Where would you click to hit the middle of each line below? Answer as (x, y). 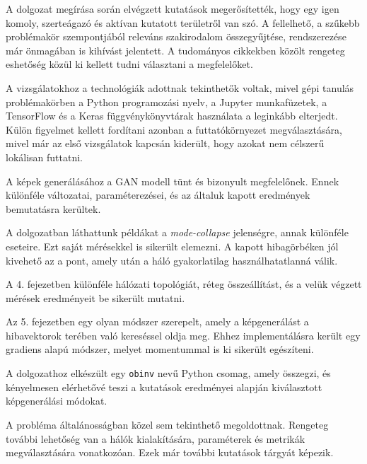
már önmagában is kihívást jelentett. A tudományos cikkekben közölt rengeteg (175, 50)
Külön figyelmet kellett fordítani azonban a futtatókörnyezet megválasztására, (174, 129)
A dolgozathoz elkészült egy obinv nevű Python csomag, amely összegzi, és (168, 373)
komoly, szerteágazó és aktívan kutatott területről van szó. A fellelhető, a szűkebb (183, 22)
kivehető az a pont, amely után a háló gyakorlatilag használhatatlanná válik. (172, 260)
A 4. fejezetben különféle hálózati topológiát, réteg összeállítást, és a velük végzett (184, 284)
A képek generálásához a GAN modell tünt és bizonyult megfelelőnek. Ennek (173, 181)
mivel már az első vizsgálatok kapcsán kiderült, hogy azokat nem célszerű (165, 143)
